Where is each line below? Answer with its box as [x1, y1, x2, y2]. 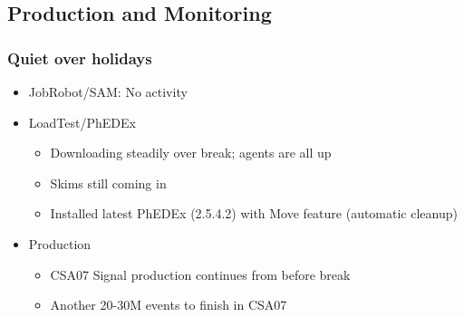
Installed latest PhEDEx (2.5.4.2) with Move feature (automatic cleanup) [50, 204, 458, 223]
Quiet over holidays [7, 46, 152, 69]
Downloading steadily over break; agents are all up [50, 143, 332, 162]
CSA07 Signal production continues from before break [50, 264, 351, 283]
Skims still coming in [50, 173, 167, 192]
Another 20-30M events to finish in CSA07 [50, 295, 287, 314]
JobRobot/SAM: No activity [28, 82, 188, 101]
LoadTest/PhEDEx [28, 112, 136, 131]
